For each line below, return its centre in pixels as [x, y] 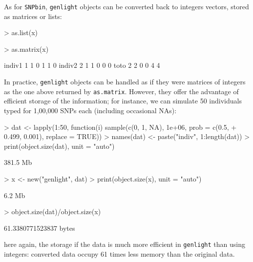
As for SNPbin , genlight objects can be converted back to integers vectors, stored [126, 6]
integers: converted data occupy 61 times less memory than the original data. [119, 253]
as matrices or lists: [33, 16]
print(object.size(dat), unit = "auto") [59, 146]
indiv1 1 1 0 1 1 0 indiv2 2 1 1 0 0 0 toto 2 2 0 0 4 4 [82, 65]
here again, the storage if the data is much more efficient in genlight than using [125, 244]
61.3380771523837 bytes [40, 228]
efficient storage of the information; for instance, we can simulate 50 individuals [123, 101]
